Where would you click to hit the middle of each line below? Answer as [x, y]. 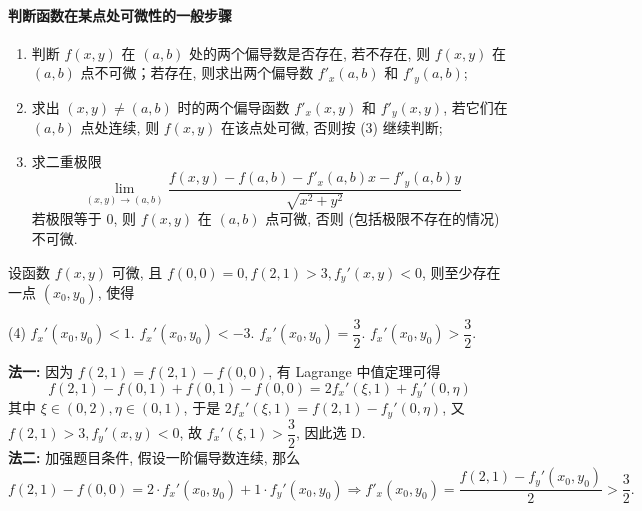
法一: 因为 [41, 371]
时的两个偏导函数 [233, 106]
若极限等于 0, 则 [84, 218]
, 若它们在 [475, 106]
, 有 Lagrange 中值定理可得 [354, 371]
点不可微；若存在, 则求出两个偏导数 [197, 72]
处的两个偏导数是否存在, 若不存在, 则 [310, 52]
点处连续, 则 [120, 127]
